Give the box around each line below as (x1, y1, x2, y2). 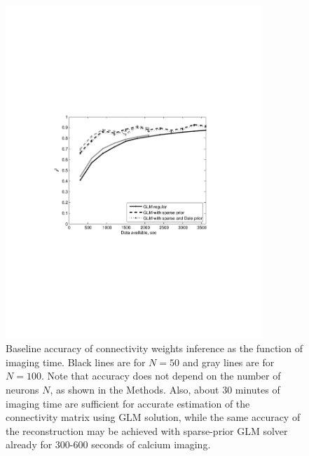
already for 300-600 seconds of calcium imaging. (6, 437, 211, 452)
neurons (6, 382, 39, 397)
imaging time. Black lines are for (6, 354, 146, 369)
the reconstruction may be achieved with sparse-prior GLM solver (6, 423, 288, 438)
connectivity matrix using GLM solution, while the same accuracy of (6, 410, 301, 424)
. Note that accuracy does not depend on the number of (41, 368, 281, 383)
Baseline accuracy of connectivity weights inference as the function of (6, 341, 303, 356)
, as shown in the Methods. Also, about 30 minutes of (50, 382, 280, 397)
